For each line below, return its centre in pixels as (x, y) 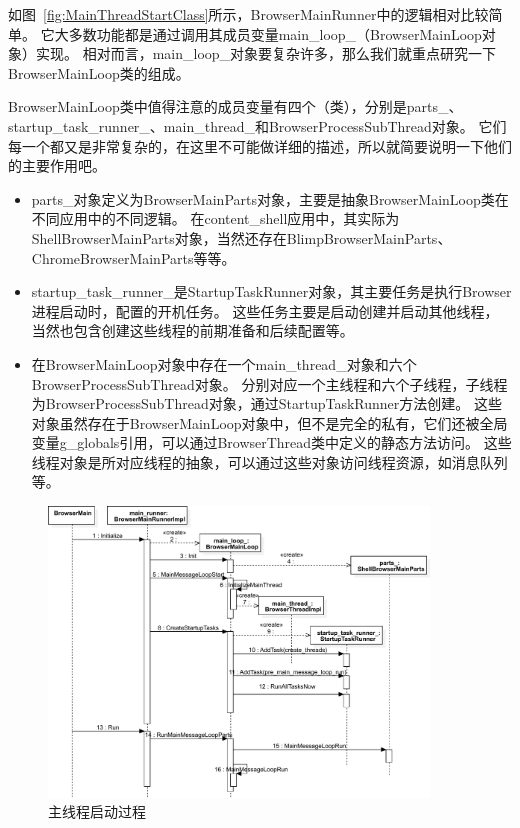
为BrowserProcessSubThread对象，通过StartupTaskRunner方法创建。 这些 (266, 403)
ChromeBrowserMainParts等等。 (133, 257)
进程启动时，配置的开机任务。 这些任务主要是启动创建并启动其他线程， (265, 310)
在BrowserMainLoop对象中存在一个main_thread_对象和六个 (224, 363)
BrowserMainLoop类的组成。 (99, 72)
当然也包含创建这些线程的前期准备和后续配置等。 (192, 330)
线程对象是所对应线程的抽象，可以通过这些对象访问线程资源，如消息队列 (269, 461)
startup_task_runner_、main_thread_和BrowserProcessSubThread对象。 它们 (257, 125)
